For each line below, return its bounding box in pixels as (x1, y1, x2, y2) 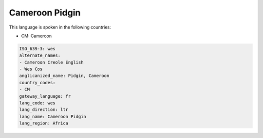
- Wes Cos (19, 66, 43, 72)
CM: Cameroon (21, 33, 52, 39)
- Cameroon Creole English (19, 60, 84, 65)
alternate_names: (19, 53, 61, 58)
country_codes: (19, 80, 56, 85)
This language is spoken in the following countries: (9, 24, 111, 30)
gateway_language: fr (19, 93, 71, 99)
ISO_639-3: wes (19, 46, 56, 51)
